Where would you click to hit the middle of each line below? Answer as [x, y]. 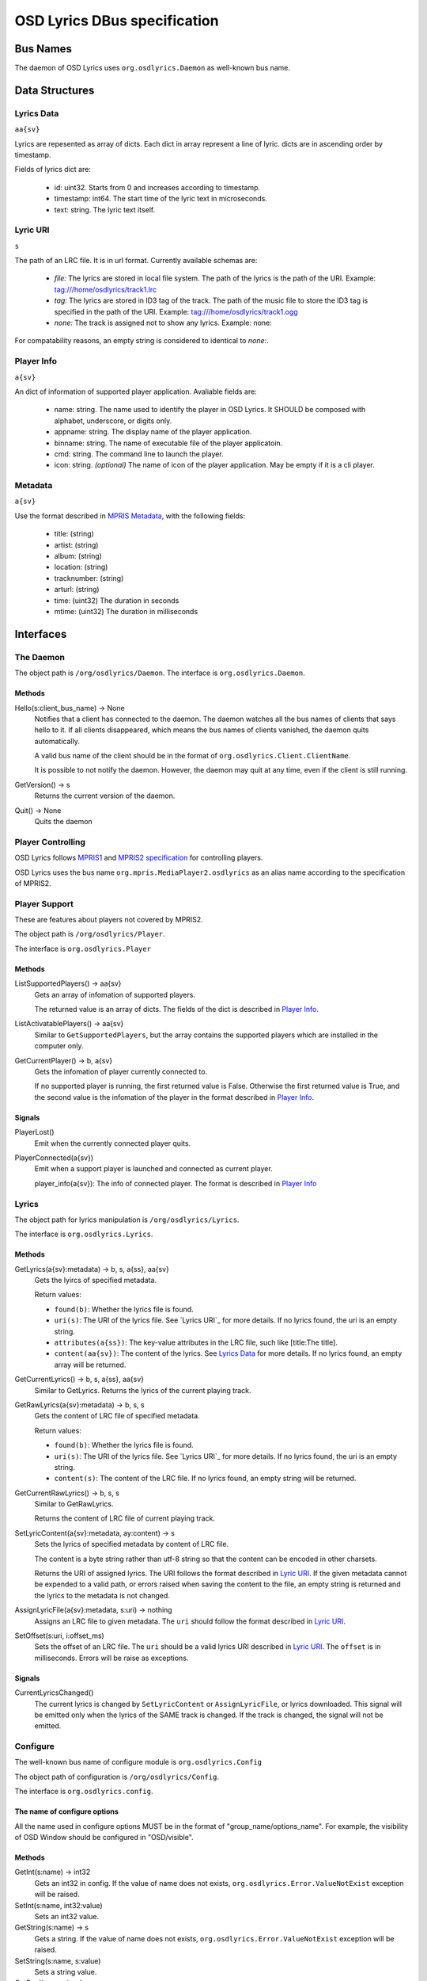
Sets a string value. [66, 1971]
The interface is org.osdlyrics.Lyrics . [84, 1234]
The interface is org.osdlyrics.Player [83, 949]
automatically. [57, 741]
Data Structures [55, 90]
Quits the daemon [63, 822]
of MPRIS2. [33, 883]
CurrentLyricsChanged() [54, 1693]
